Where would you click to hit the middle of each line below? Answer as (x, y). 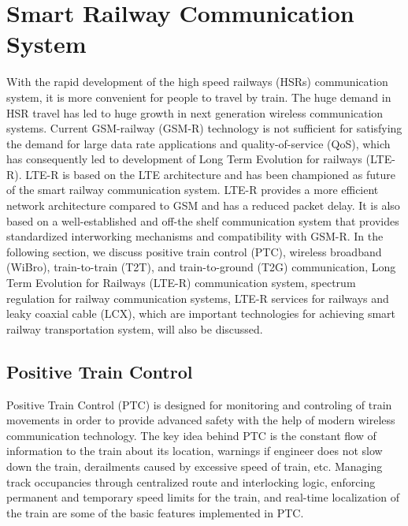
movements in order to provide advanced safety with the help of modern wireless (201, 420)
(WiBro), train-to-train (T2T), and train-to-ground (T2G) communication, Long (201, 267)
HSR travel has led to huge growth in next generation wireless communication (195, 112)
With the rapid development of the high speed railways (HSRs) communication (197, 82)
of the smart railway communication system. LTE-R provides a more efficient (193, 190)
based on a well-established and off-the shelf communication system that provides (203, 220)
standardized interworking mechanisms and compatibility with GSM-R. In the (195, 236)
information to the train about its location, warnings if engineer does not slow (195, 451)
